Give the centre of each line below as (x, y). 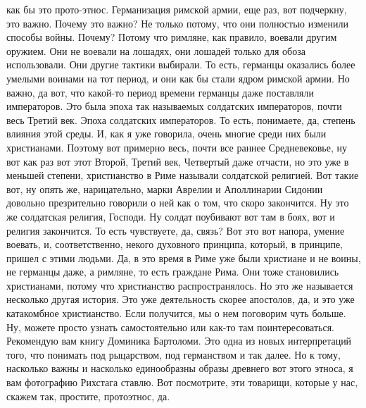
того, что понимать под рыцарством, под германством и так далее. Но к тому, (173, 354)
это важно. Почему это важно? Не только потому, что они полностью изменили (178, 23)
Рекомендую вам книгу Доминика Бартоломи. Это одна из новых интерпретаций (179, 341)
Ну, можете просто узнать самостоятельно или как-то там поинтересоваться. (170, 327)
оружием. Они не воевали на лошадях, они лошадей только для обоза (156, 50)
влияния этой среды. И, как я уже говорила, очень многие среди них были (166, 134)
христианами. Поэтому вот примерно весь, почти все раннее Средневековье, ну (177, 147)
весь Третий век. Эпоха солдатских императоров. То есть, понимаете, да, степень (181, 119)
